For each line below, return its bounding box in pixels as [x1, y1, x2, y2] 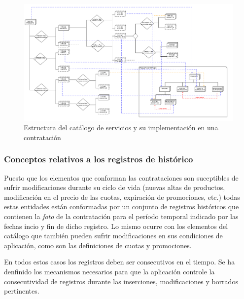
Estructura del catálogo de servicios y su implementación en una [24, 122, 218, 133]
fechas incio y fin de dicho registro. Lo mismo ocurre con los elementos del [4, 221, 228, 231]
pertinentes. [4, 286, 39, 296]
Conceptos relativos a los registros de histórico [4, 153, 193, 165]
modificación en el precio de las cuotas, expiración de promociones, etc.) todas [4, 191, 240, 202]
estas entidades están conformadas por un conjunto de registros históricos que [4, 201, 239, 212]
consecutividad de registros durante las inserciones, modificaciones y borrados [4, 276, 238, 286]
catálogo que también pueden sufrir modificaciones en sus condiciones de [4, 230, 223, 241]
